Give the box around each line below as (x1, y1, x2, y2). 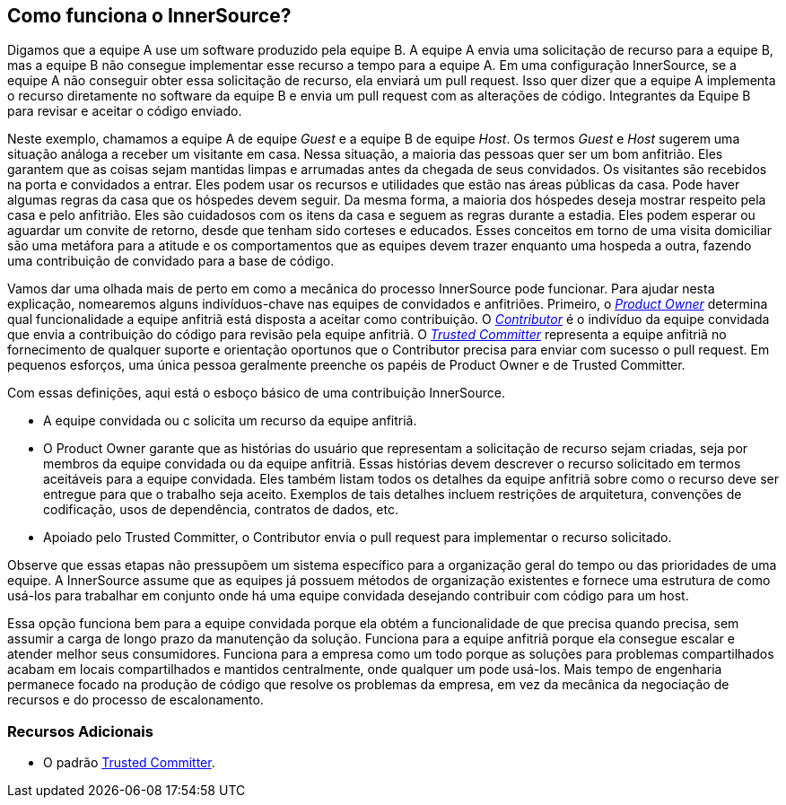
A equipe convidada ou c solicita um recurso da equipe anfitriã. (43, 413, 417, 429)
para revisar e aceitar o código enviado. (7, 103, 242, 119)
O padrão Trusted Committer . (43, 755, 215, 771)
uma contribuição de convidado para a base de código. (7, 253, 335, 269)
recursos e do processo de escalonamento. (7, 692, 264, 708)
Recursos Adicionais (7, 722, 153, 740)
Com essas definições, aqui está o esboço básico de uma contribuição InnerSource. (7, 385, 505, 401)
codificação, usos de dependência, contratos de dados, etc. (43, 502, 398, 518)
